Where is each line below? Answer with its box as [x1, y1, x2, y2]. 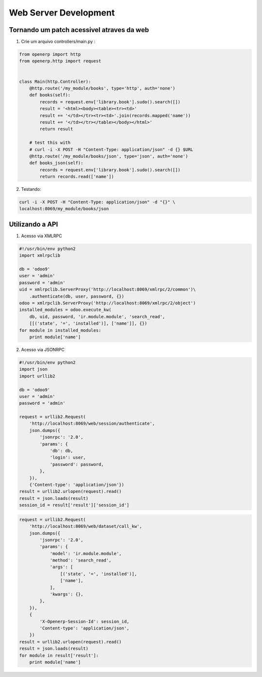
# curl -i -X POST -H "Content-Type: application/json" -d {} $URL [29, 147, 194, 152]
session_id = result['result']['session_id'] [19, 502, 130, 508]
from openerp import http [19, 51, 81, 57]
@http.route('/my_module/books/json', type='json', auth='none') [29, 153, 188, 159]
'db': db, [49, 448, 73, 454]
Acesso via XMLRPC [21, 233, 63, 239]
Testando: [21, 186, 41, 192]
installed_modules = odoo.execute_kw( [19, 307, 112, 313]
